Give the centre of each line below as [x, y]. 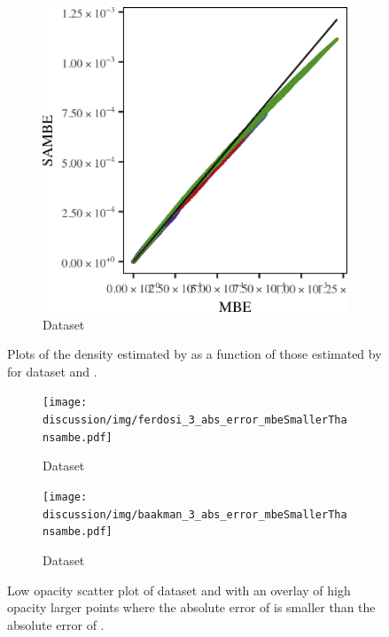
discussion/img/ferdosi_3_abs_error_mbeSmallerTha [195, 420]
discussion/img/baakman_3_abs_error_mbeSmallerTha [195, 514]
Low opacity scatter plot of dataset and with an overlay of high [179, 590]
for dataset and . [52, 371]
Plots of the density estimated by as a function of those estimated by [194, 354]
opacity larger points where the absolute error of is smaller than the [191, 607]
